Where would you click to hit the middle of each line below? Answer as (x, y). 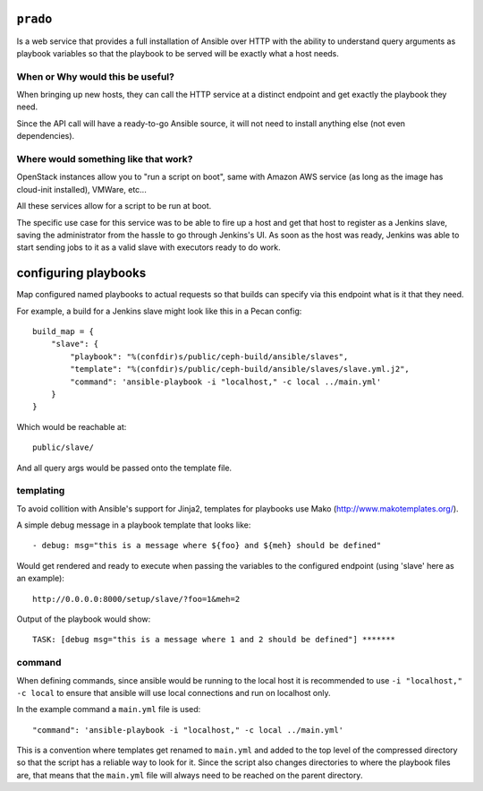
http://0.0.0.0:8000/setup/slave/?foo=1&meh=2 (136, 599)
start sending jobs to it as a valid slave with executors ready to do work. (148, 247)
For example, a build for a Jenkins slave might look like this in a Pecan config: (159, 311)
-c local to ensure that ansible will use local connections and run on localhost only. (174, 692)
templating (41, 491)
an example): (40, 579)
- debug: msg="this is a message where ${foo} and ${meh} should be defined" (207, 546)
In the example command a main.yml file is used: (109, 709)
